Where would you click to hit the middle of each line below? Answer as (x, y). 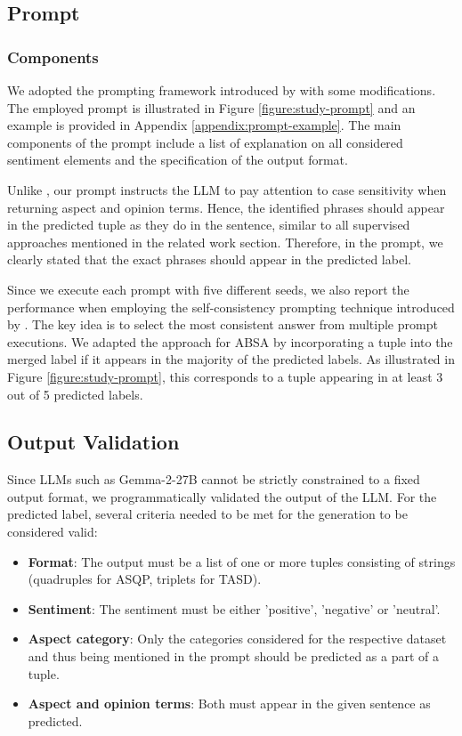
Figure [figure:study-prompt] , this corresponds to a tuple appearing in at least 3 (225, 376)
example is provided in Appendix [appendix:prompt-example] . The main (204, 125)
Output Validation (93, 442)
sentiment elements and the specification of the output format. (178, 160)
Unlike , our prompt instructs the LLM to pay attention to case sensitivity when (227, 189)
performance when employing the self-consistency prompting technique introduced (231, 307)
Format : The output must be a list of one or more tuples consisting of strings (242, 561)
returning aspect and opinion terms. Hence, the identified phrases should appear (226, 207)
